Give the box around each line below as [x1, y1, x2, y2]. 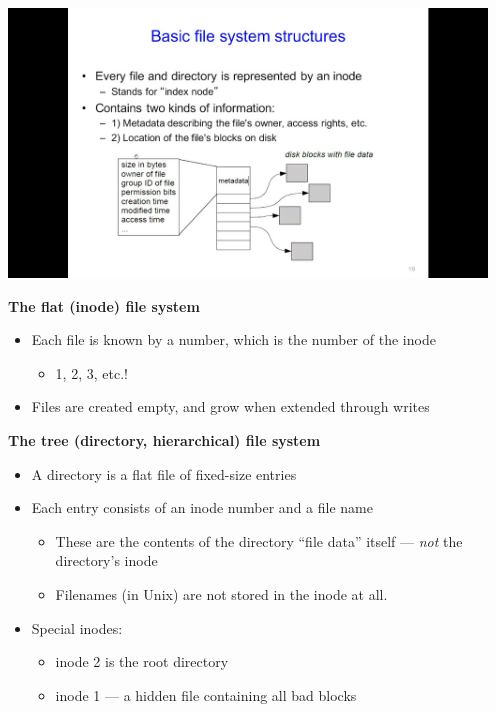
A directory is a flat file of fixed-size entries [31, 463, 297, 484]
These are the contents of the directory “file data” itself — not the [55, 530, 463, 551]
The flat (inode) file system [8, 295, 200, 316]
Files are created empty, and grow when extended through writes [31, 396, 430, 417]
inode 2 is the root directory [55, 651, 229, 672]
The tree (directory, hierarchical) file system [8, 429, 321, 450]
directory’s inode [55, 550, 158, 571]
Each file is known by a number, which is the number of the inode [31, 329, 436, 350]
